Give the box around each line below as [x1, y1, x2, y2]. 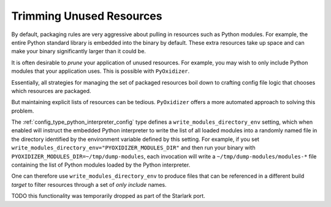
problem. [11, 107, 34, 115]
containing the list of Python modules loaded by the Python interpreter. [11, 161, 191, 168]
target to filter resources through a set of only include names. [11, 181, 167, 188]
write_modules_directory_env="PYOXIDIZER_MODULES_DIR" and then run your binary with [11, 144, 256, 151]
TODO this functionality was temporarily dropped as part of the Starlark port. [11, 192, 205, 200]
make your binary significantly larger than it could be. [11, 48, 146, 55]
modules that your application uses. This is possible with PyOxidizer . [11, 67, 190, 75]
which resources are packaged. [11, 87, 91, 94]
